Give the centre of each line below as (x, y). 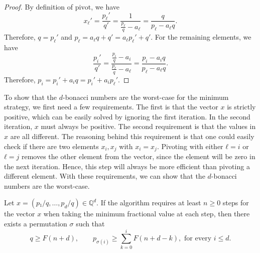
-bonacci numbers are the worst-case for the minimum (146, 97)
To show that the (31, 97)
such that (90, 223)
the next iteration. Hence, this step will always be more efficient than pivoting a (127, 166)
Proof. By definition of (39, 7)
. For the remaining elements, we (201, 37)
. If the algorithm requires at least (149, 203)
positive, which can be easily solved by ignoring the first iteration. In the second (127, 116)
